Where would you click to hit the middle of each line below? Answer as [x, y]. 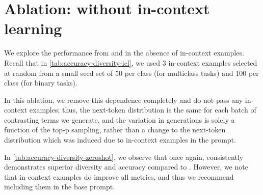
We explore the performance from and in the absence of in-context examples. [124, 53]
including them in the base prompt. [60, 187]
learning [33, 28]
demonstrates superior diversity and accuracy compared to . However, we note [126, 167]
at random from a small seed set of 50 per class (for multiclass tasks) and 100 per [131, 73]
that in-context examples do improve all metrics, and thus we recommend [119, 176]
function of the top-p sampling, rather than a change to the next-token [115, 130]
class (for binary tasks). [41, 83]
